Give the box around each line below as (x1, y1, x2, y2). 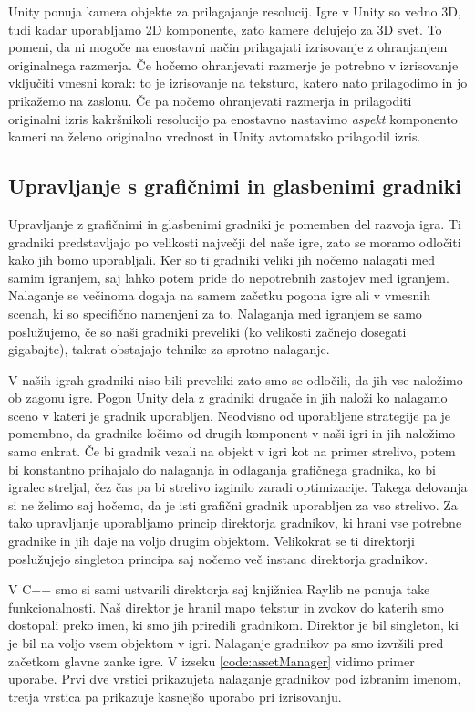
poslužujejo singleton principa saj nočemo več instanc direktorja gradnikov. (8, 549, 429, 568)
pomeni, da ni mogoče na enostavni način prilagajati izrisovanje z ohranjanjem (8, 37, 448, 57)
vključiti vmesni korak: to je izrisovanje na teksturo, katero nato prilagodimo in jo (8, 73, 468, 92)
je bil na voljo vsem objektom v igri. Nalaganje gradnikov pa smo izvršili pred (8, 633, 444, 653)
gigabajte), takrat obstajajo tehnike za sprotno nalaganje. (8, 340, 330, 359)
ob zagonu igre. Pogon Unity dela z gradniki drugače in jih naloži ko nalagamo (8, 388, 448, 407)
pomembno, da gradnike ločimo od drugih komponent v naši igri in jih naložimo (8, 424, 456, 443)
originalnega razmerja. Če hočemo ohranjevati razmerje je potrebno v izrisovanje (8, 55, 459, 74)
